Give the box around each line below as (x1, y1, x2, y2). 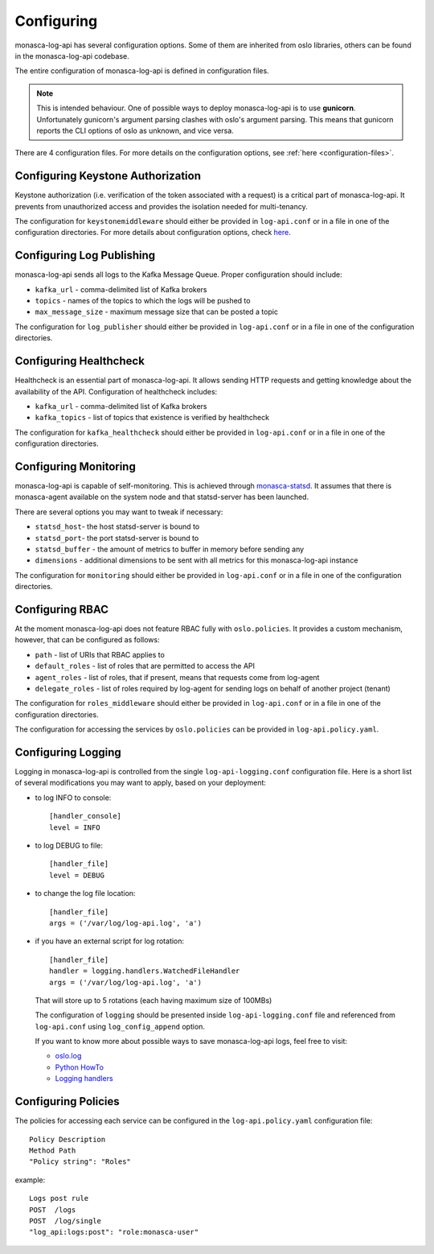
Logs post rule (29, 1194, 89, 1203)
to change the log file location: (35, 889, 136, 898)
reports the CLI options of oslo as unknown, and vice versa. (36, 126, 235, 135)
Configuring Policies (14, 1095, 120, 1108)
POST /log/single (29, 1216, 102, 1225)
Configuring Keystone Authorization (14, 169, 201, 183)
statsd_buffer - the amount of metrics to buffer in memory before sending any (35, 544, 305, 554)
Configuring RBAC (14, 602, 108, 616)
